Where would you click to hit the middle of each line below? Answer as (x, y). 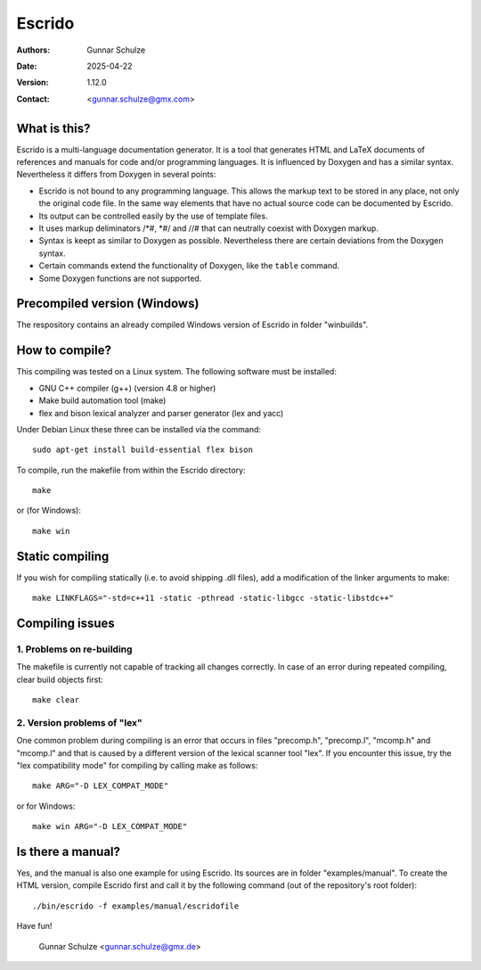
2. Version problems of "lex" (79, 722)
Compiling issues (65, 623)
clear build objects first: (60, 679)
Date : (27, 66)
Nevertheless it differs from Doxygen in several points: (116, 175)
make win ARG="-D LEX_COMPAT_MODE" (110, 826)
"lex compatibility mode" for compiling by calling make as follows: (137, 766)
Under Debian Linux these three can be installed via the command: (139, 429)
